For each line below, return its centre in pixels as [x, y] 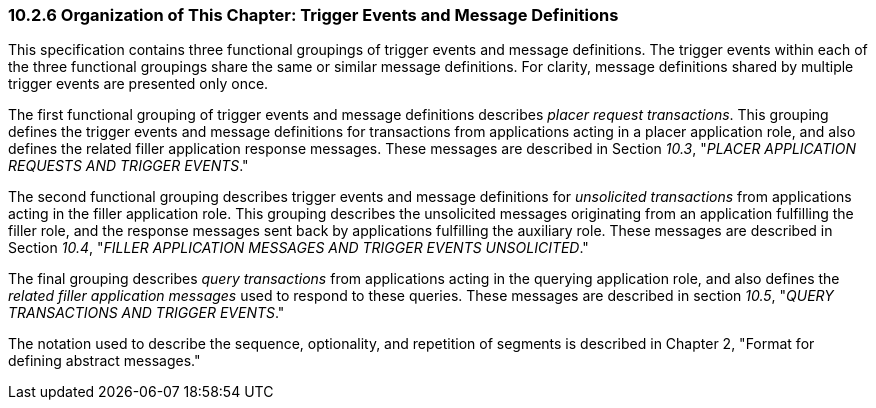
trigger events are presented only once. [138, 84]
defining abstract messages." [104, 361]
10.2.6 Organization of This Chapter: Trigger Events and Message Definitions [313, 15]
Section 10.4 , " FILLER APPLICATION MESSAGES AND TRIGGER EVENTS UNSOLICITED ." [298, 248]
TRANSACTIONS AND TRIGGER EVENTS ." [146, 313]
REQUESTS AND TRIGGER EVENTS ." [128, 166]
